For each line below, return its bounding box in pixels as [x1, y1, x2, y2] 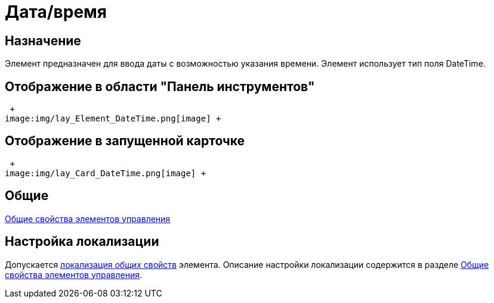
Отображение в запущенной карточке [5, 133, 245, 149]
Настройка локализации [5, 234, 159, 249]
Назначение [5, 33, 81, 48]
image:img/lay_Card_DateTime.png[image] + [5, 168, 206, 178]
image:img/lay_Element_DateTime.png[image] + [5, 114, 221, 124]
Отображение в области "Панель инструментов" [5, 79, 315, 94]
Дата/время [5, 2, 107, 22]
